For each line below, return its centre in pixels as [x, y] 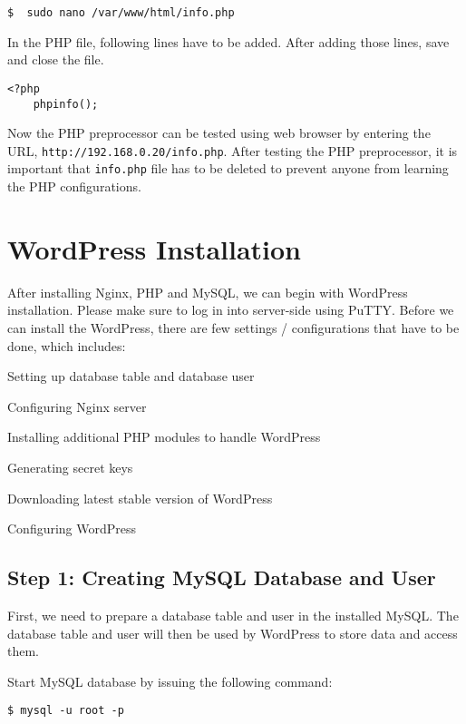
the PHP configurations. [74, 186]
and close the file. [56, 59]
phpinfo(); [66, 104]
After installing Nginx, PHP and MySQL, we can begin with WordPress [208, 292]
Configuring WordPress [72, 528]
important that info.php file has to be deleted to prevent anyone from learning [228, 168]
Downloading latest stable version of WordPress [140, 498]
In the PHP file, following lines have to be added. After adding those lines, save [228, 41]
